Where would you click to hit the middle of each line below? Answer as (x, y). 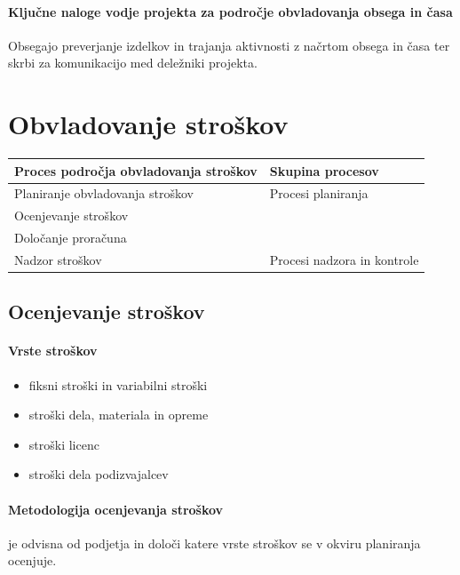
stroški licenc (64, 444)
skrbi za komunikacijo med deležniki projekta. (133, 63)
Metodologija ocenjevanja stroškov (116, 509)
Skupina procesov (324, 170)
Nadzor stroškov (58, 259)
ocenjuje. (32, 560)
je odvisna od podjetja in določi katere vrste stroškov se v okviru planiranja (214, 543)
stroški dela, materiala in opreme (119, 415)
